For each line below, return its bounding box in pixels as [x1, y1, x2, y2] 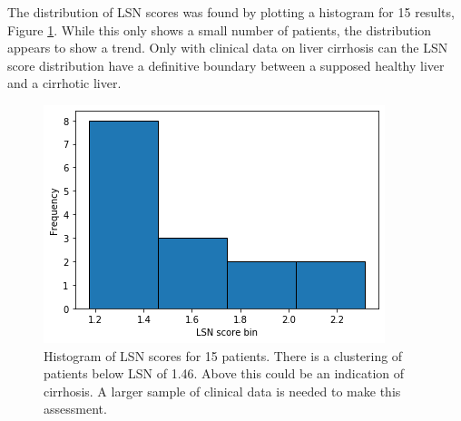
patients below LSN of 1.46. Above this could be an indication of [44, 364, 405, 383]
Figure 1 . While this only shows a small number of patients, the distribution [7, 20, 432, 39]
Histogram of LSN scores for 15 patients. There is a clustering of [44, 346, 403, 365]
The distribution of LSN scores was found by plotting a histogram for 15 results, [7, 3, 455, 21]
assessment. [44, 399, 107, 418]
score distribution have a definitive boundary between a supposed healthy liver [7, 55, 445, 74]
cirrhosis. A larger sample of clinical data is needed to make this [44, 381, 401, 400]
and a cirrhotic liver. [7, 73, 122, 93]
